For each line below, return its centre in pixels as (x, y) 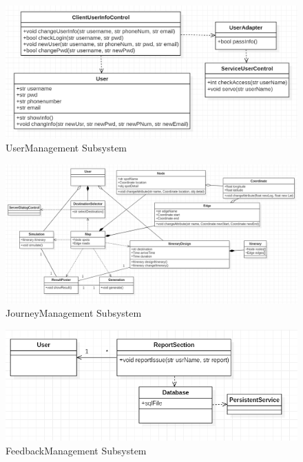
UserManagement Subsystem (66, 148)
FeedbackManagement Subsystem (76, 450)
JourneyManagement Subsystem (74, 313)
